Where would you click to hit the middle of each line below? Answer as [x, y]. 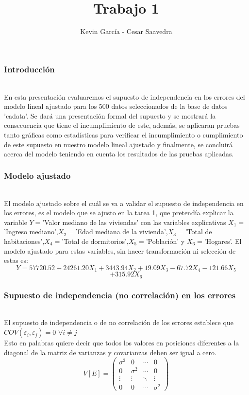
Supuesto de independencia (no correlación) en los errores [120, 295]
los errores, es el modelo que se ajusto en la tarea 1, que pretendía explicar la [119, 213]
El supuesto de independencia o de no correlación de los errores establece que [119, 322]
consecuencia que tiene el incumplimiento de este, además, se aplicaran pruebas [122, 125]
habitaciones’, [24, 241]
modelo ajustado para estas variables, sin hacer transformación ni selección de [120, 250]
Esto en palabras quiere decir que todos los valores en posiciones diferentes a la [122, 343]
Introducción [29, 69]
